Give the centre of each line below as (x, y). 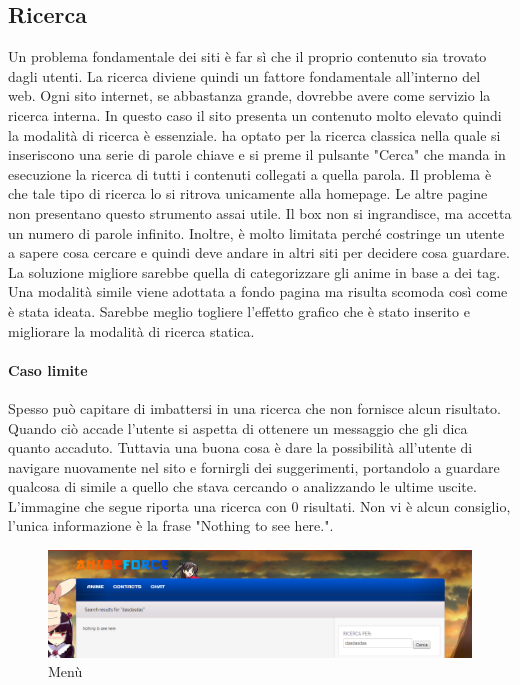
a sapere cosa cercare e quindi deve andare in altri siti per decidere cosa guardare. (259, 252)
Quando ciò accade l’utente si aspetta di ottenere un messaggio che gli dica (238, 427)
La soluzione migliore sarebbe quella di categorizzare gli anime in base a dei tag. (254, 271)
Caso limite (48, 369)
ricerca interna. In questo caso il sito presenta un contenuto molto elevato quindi (255, 114)
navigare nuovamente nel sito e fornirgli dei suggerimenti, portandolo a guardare (254, 466)
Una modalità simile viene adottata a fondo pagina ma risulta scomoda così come (258, 291)
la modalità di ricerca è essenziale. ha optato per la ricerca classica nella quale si (254, 134)
